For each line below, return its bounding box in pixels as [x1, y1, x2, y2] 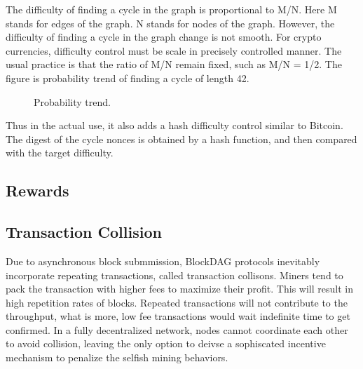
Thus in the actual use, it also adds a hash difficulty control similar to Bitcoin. [6, 118, 343, 133]
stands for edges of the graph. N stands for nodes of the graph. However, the [6, 15, 335, 30]
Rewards [6, 180, 69, 201]
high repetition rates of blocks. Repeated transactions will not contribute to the [6, 295, 348, 309]
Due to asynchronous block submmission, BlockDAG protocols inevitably [6, 253, 320, 268]
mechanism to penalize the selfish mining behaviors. [6, 350, 228, 365]
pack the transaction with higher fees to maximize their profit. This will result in [6, 281, 353, 296]
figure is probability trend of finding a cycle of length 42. [6, 70, 249, 85]
